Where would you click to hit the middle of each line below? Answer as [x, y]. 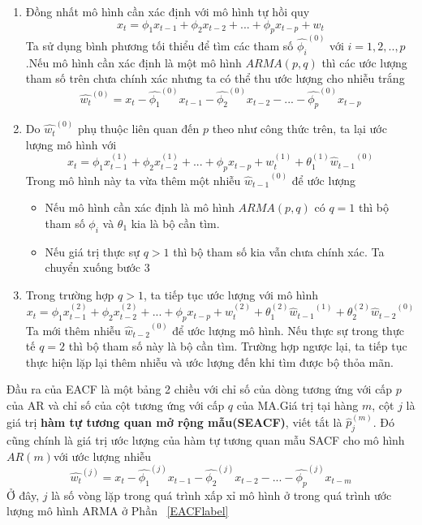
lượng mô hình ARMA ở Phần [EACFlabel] [118, 511]
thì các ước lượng [364, 62]
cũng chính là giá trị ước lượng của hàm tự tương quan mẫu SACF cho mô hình [206, 440]
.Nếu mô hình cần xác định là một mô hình [133, 62]
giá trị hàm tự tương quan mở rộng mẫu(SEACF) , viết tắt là [174, 422]
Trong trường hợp [70, 294]
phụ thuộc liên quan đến [138, 129]
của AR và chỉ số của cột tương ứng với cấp [116, 405]
